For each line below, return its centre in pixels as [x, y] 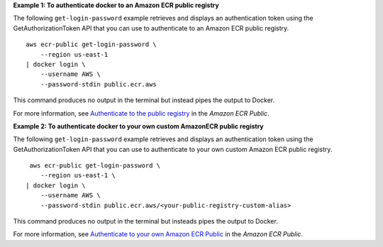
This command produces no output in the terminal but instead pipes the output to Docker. [144, 100]
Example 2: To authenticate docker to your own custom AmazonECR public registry [138, 126]
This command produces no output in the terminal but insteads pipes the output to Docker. [145, 221]
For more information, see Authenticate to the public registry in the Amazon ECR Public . [141, 113]
